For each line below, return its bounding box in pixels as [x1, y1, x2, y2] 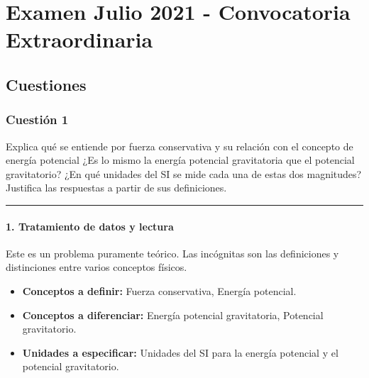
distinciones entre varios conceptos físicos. [6, 260, 187, 274]
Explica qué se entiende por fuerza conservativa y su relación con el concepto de [6, 138, 353, 153]
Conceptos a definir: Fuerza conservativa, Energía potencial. [22, 283, 297, 298]
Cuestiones [6, 73, 87, 95]
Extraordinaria [6, 25, 153, 54]
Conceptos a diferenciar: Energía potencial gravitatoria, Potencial [22, 307, 324, 322]
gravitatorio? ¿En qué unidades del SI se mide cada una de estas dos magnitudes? [6, 166, 362, 181]
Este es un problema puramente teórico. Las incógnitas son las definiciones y [6, 245, 339, 260]
